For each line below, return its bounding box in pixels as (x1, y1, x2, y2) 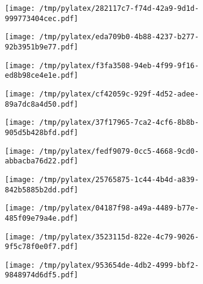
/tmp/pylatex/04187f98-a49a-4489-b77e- (39, 204, 199, 213)
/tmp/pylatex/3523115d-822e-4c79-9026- (39, 232, 199, 241)
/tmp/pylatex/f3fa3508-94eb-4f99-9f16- (39, 61, 199, 70)
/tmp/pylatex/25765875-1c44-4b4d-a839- (39, 175, 199, 184)
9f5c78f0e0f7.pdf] (5, 242, 78, 251)
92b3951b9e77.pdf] (5, 42, 78, 51)
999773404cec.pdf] (5, 14, 78, 23)
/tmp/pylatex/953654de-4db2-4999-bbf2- (39, 260, 199, 270)
